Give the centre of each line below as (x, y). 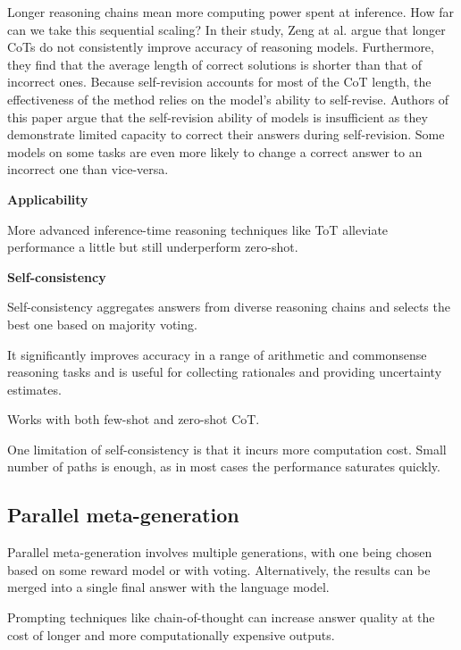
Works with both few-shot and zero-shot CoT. (134, 419)
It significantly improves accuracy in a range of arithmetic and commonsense (217, 354)
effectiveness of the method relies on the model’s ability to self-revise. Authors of (228, 99)
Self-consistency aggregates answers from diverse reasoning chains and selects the (229, 307)
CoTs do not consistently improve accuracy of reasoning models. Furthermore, (221, 47)
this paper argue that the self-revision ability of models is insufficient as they (218, 117)
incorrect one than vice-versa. (88, 169)
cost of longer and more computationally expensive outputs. (171, 634)
